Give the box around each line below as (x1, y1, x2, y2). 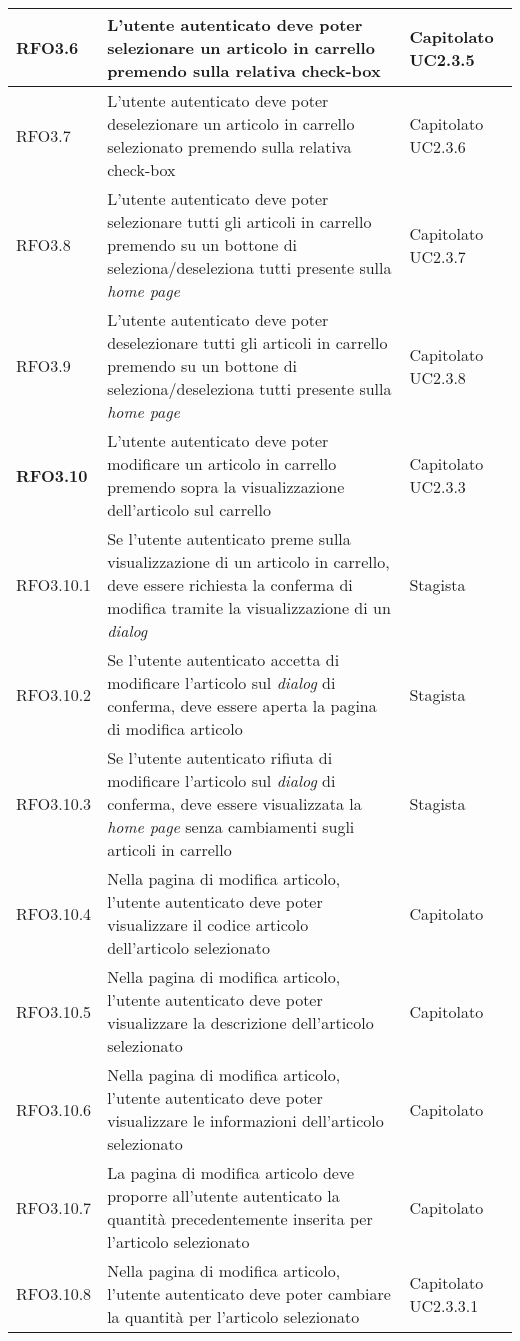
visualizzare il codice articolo (107, 913, 309, 936)
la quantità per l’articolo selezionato (107, 1305, 360, 1328)
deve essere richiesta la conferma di (107, 573, 353, 596)
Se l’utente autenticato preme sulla (107, 527, 351, 550)
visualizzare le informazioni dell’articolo (107, 1109, 384, 1132)
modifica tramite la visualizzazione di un (107, 596, 391, 619)
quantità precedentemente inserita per (107, 1207, 373, 1230)
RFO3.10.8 (16, 1282, 92, 1305)
